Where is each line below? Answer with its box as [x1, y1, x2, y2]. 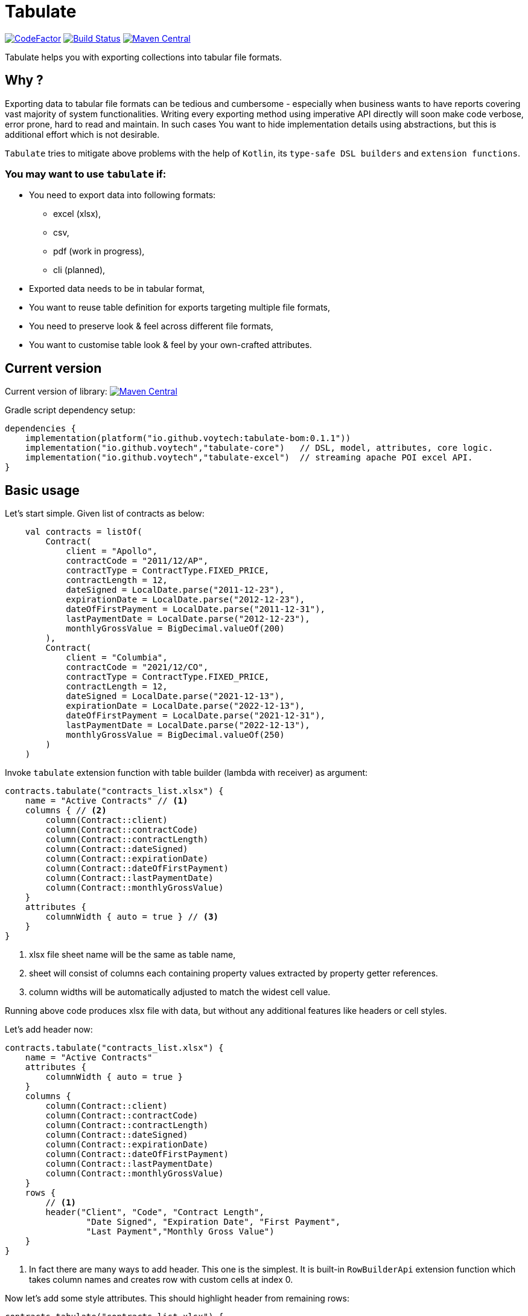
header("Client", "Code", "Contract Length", [45, 1207, 264, 1218]
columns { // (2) [25, 805, 107, 816]
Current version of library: [5, 386, 107, 397]
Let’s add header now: [5, 1024, 93, 1035]
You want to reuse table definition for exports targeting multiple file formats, [29, 302, 331, 313]
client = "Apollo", [66, 546, 157, 556]
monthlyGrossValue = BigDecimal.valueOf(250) [66, 730, 285, 740]
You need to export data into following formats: [29, 190, 216, 201]
